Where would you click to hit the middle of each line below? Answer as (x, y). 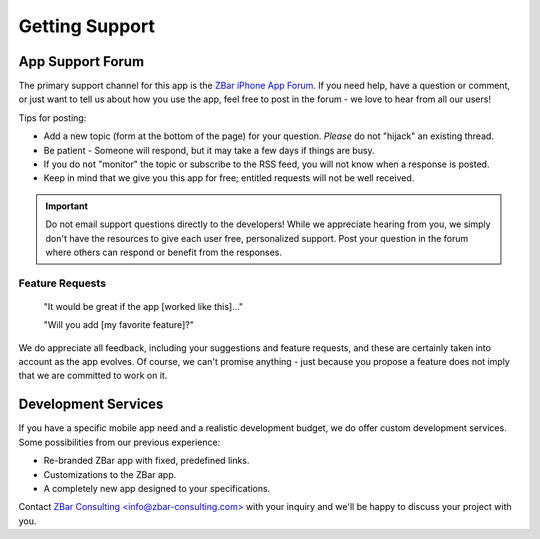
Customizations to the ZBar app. (110, 474)
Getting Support (86, 26)
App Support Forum (81, 61)
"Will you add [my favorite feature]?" (119, 325)
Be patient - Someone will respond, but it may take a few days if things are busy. (209, 150)
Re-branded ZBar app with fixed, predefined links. (146, 461)
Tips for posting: (52, 117)
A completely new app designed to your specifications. (157, 488)
